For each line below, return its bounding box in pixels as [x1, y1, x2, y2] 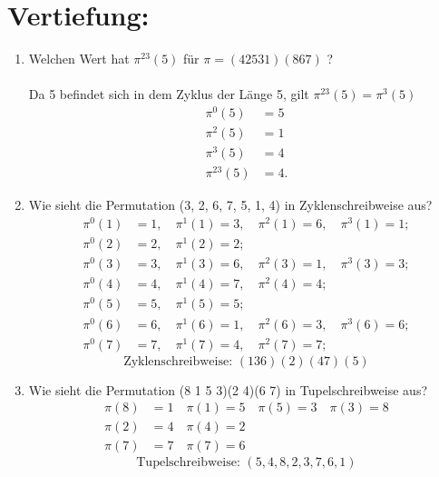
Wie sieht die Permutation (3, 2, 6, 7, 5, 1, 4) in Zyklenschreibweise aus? [28, 195, 433, 214]
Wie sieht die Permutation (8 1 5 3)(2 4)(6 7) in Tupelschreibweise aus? [28, 380, 428, 399]
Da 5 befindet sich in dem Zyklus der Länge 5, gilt [28, 84, 309, 104]
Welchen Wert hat [28, 49, 130, 68]
